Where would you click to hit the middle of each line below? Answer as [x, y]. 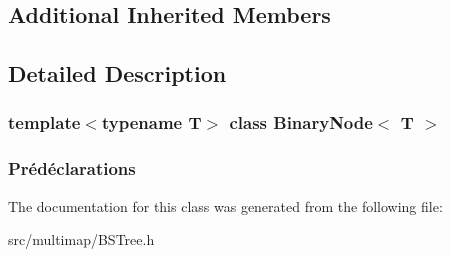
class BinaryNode [301, 122]
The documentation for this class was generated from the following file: [225, 205]
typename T [151, 122]
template [44, 122]
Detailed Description [117, 73]
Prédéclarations [72, 168]
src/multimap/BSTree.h [81, 239]
